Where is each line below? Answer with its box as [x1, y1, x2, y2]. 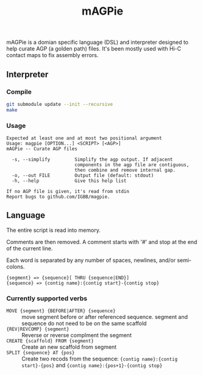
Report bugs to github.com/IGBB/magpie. [6, 194, 111, 200]
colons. [6, 263, 25, 270]
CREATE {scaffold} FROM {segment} [6, 338, 94, 345]
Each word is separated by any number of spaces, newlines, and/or [6, 256, 176, 264]
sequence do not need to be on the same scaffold [21, 320, 147, 327]
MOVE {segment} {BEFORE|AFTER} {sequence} [6, 308, 116, 314]
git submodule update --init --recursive [6, 101, 113, 107]
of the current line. [6, 245, 53, 252]
